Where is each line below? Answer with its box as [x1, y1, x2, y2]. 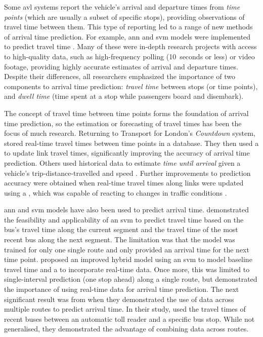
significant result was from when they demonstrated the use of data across [4, 293, 234, 304]
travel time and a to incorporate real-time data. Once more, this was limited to [4, 264, 250, 274]
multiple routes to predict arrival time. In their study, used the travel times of [4, 304, 246, 314]
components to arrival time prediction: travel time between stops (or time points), [4, 81, 258, 91]
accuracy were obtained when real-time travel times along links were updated [4, 177, 244, 188]
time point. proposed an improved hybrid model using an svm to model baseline [4, 254, 252, 265]
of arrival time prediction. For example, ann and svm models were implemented [4, 31, 251, 42]
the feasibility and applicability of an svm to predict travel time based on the [4, 214, 244, 224]
